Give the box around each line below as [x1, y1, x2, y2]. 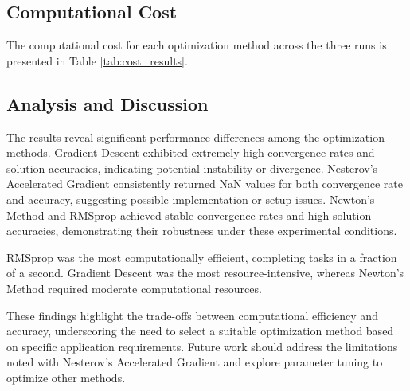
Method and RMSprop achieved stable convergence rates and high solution [6, 206, 372, 223]
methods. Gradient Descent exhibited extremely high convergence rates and [6, 144, 375, 161]
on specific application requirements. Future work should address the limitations [6, 338, 398, 354]
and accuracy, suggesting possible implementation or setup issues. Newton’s [6, 190, 375, 207]
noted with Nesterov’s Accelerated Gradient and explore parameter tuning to [6, 354, 383, 370]
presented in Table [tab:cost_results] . [6, 52, 188, 68]
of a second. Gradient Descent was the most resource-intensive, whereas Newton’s [6, 264, 404, 281]
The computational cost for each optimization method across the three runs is [6, 37, 387, 53]
